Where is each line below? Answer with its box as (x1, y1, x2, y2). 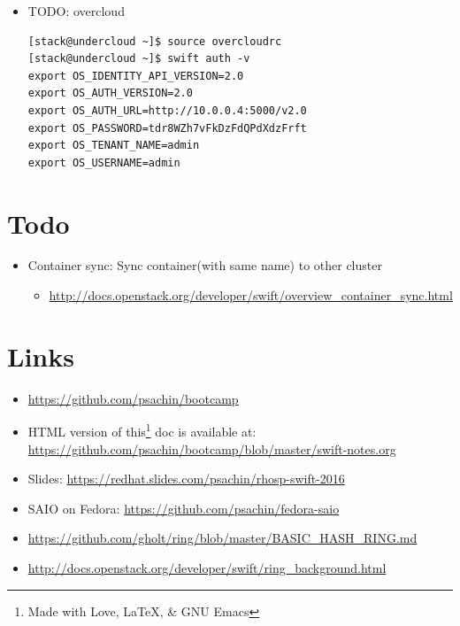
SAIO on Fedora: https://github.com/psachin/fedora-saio (27, 498, 340, 517)
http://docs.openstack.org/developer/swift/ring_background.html (27, 559, 387, 576)
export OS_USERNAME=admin (27, 156, 180, 169)
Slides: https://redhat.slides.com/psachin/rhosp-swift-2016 (27, 469, 345, 488)
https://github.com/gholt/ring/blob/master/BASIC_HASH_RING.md (27, 529, 418, 547)
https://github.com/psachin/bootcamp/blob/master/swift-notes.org (27, 439, 396, 458)
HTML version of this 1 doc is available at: (27, 420, 257, 441)
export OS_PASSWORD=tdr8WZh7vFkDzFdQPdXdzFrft (27, 121, 307, 135)
